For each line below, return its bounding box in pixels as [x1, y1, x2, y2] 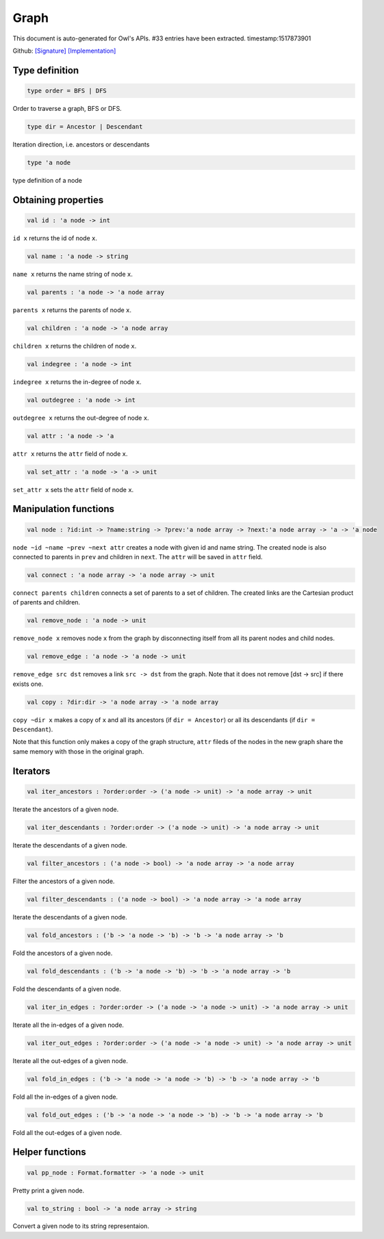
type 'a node [27, 158, 71, 166]
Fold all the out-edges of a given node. [12, 1128, 123, 1136]
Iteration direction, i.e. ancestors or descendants [12, 140, 150, 149]
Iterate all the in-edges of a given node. [12, 1021, 125, 1029]
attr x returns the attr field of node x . [12, 449, 128, 458]
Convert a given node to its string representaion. [12, 1222, 150, 1230]
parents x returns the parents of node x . [12, 305, 132, 314]
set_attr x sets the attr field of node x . [12, 485, 134, 494]
